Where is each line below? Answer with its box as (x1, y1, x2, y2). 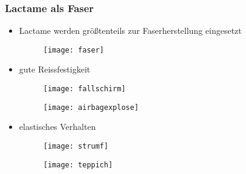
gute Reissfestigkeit (19, 63, 91, 76)
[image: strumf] (43, 141, 109, 150)
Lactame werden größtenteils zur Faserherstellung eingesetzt (19, 24, 242, 37)
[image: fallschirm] (43, 85, 126, 94)
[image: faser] (43, 45, 105, 54)
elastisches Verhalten (19, 120, 96, 133)
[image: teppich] (43, 160, 113, 169)
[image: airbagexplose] (43, 103, 139, 112)
